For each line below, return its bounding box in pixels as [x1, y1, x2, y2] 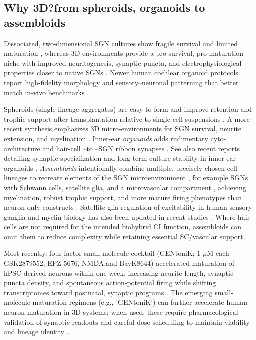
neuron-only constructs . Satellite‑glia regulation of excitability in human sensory [4, 202, 252, 212]
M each [207, 248, 229, 258]
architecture [4, 143, 40, 153]
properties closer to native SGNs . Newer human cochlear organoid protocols [4, 67, 238, 78]
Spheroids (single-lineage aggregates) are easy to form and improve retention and [4, 104, 252, 114]
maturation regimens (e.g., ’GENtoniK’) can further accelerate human [32, 297, 248, 307]
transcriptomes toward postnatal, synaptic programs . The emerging [4, 287, 213, 297]
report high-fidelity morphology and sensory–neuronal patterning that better [4, 77, 239, 87]
